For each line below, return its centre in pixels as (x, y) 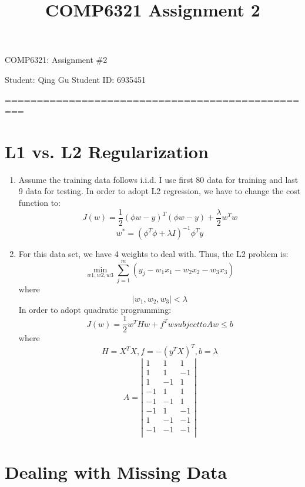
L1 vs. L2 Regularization (107, 151)
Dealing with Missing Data (116, 471)
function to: (39, 203)
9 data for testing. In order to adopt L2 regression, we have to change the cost (160, 191)
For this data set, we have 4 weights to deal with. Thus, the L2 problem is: (153, 254)
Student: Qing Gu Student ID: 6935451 (75, 79)
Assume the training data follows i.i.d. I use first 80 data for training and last (158, 179)
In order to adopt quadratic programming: (95, 309)
